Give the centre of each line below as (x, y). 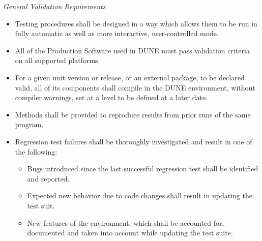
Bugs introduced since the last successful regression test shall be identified (143, 169)
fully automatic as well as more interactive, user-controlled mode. (117, 33)
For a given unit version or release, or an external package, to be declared (130, 77)
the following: (36, 151)
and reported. (48, 178)
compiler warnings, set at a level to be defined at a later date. (111, 97)
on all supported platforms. (57, 60)
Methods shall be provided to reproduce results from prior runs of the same (133, 114)
